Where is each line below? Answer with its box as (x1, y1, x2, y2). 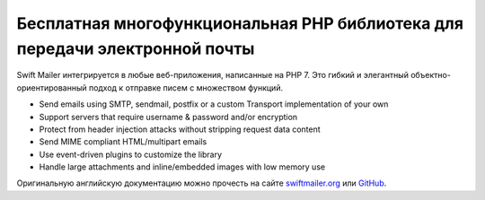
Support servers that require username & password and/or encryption (39, 111, 298, 122)
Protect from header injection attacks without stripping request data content (39, 124, 321, 135)
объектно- (410, 70, 451, 81)
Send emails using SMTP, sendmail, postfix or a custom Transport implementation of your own (39, 99, 389, 109)
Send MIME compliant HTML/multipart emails (39, 136, 207, 147)
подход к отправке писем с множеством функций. (88, 82, 283, 93)
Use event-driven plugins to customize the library (39, 149, 223, 160)
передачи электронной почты (16, 39, 255, 58)
